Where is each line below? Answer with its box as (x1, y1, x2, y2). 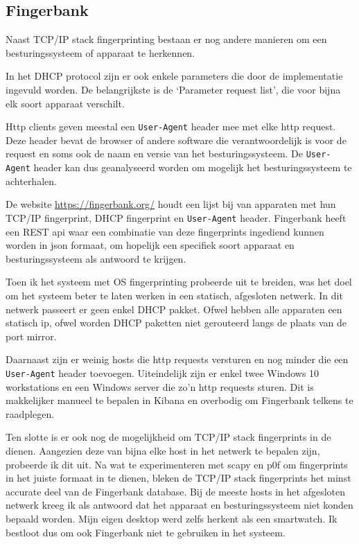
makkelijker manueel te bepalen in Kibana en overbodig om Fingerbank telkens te (6, 393, 353, 407)
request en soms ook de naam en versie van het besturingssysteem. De (6, 146, 304, 161)
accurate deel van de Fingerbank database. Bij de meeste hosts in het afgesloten (6, 484, 346, 498)
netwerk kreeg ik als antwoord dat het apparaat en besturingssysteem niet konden (6, 498, 353, 512)
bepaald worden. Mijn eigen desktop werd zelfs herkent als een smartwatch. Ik (6, 511, 338, 525)
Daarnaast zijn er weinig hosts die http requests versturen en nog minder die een (6, 352, 349, 367)
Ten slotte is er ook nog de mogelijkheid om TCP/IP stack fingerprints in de (6, 430, 331, 444)
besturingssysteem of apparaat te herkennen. (6, 45, 195, 60)
